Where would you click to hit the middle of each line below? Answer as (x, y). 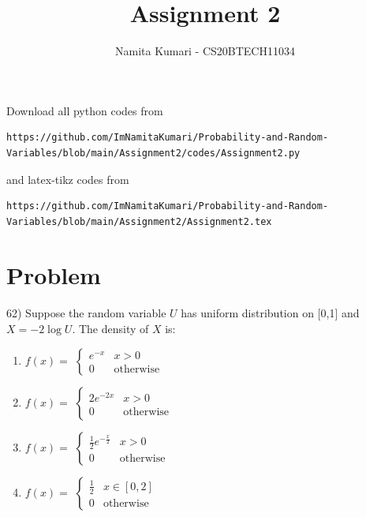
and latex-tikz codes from (68, 179)
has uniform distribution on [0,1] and (270, 313)
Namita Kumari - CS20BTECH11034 (205, 51)
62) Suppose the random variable (86, 313)
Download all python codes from (85, 110)
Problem (54, 275)
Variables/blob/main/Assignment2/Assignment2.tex (139, 221)
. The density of (110, 328)
